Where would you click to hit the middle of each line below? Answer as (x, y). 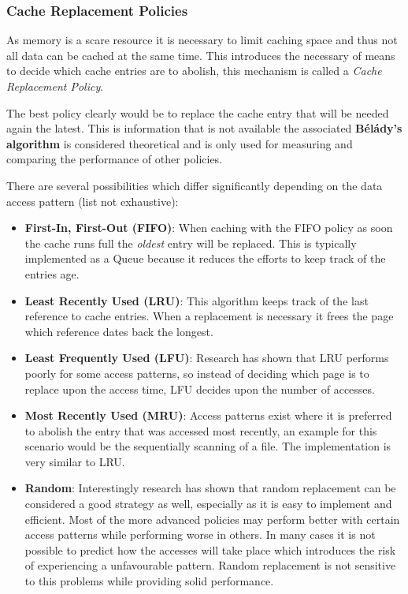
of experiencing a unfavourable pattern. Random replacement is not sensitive (210, 565)
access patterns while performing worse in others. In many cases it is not (200, 534)
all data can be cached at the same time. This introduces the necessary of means (201, 55)
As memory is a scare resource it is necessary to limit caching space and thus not (202, 40)
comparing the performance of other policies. (115, 159)
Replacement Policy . (55, 86)
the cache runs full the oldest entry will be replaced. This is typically (191, 243)
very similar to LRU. (75, 461)
